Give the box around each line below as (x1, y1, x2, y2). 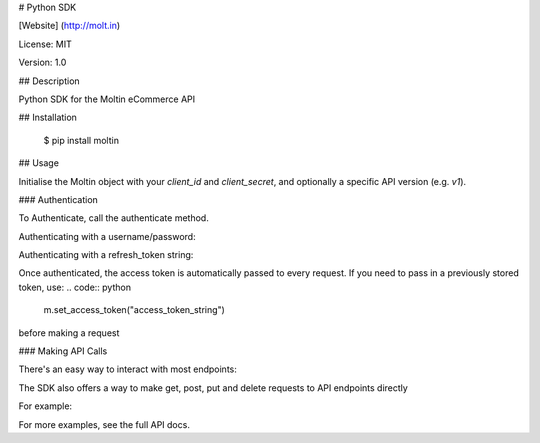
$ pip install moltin (43, 134, 120, 146)
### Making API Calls (18, 345, 108, 357)
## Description (18, 75, 80, 87)
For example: (18, 400, 73, 412)
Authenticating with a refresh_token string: (18, 249, 194, 261)
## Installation (18, 111, 77, 124)
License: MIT (18, 38, 72, 50)
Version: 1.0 (18, 56, 67, 69)
